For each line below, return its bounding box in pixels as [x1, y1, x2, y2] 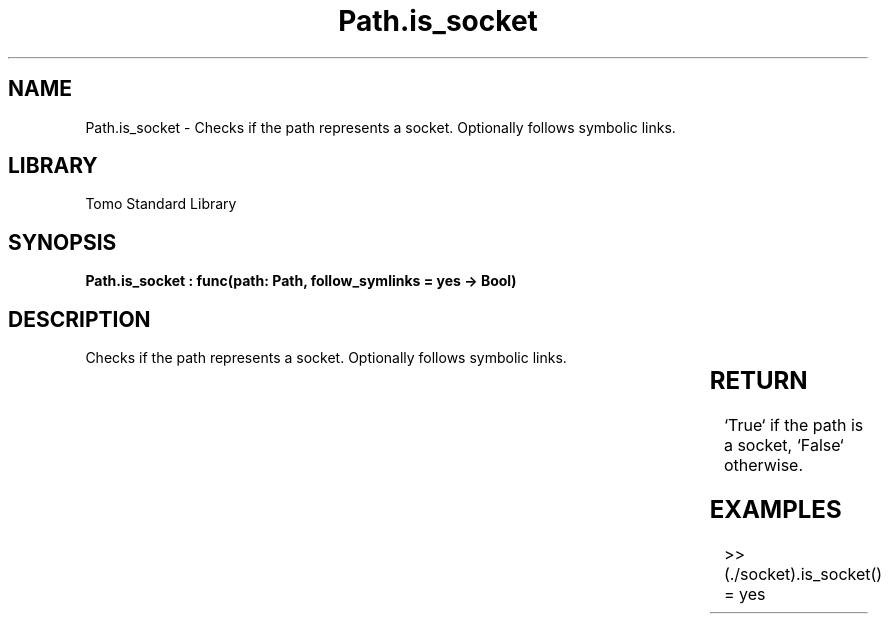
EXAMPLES [709, 494, 842, 524]
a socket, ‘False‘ [723, 435, 844, 456]
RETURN [709, 366, 808, 396]
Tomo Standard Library [85, 195, 237, 213]
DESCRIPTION [8, 306, 151, 332]
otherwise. [723, 455, 804, 476]
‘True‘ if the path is [723, 415, 864, 436]
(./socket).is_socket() [723, 563, 883, 584]
